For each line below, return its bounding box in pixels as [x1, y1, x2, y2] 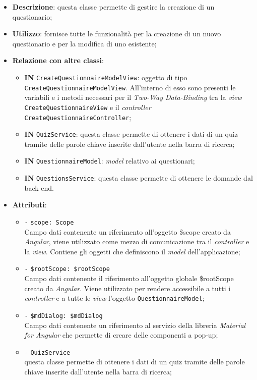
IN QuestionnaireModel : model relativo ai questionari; [24, 155, 195, 166]
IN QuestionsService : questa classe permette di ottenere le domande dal [24, 173, 253, 183]
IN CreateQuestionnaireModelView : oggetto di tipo [24, 72, 187, 82]
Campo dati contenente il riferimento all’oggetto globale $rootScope [24, 273, 234, 284]
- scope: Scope [24, 219, 74, 226]
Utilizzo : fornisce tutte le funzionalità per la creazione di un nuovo [12, 28, 221, 39]
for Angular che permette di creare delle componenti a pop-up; [24, 330, 218, 340]
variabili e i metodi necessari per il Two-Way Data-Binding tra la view [24, 92, 242, 102]
